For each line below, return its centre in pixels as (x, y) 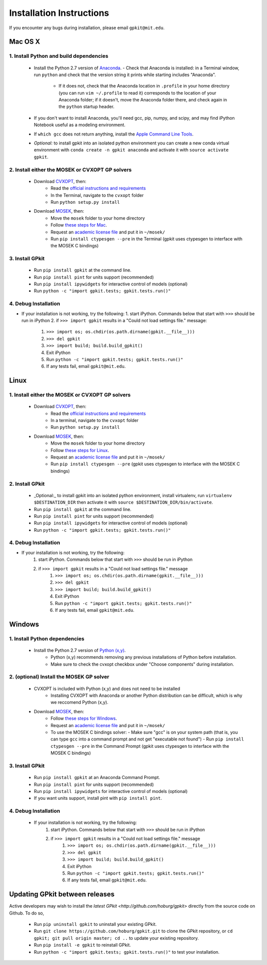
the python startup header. (87, 107)
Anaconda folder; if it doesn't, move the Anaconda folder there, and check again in (143, 100)
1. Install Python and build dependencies (59, 56)
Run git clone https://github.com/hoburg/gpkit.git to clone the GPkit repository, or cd (133, 931)
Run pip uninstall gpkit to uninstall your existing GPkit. (95, 924)
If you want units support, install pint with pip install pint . (98, 798)
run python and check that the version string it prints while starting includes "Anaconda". (125, 75)
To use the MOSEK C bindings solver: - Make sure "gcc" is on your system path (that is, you (144, 732)
